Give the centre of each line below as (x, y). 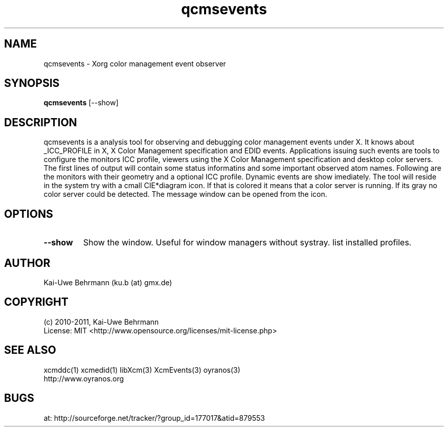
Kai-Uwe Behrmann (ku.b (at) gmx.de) (108, 282)
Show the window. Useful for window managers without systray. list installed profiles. (247, 243)
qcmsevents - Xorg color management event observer (135, 63)
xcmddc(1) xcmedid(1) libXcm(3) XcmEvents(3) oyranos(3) (142, 370)
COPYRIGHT (36, 302)
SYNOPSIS (32, 83)
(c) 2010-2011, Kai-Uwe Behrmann (101, 322)
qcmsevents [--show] (81, 103)
